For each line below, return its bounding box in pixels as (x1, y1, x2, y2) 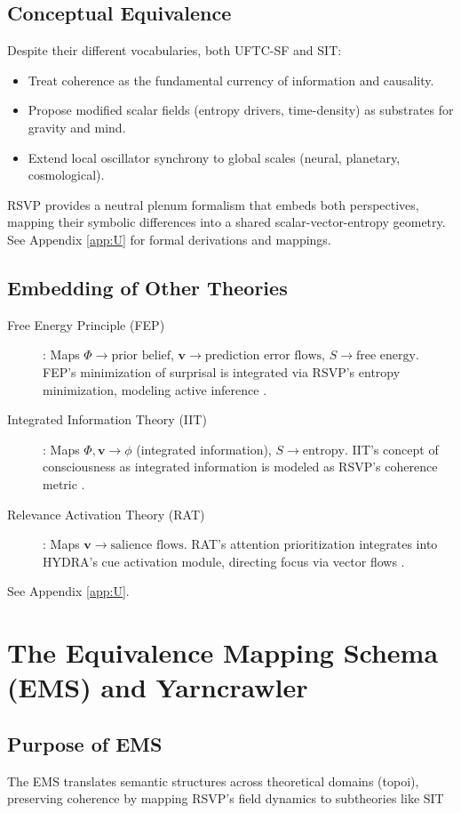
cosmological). (28, 165, 105, 184)
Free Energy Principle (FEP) (7, 315, 165, 334)
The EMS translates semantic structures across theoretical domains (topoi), (7, 771, 419, 790)
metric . (43, 474, 85, 493)
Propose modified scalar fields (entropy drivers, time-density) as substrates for (28, 101, 454, 119)
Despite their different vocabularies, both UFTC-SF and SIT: (7, 41, 342, 60)
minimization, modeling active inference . (43, 380, 267, 398)
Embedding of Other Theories (7, 273, 288, 301)
